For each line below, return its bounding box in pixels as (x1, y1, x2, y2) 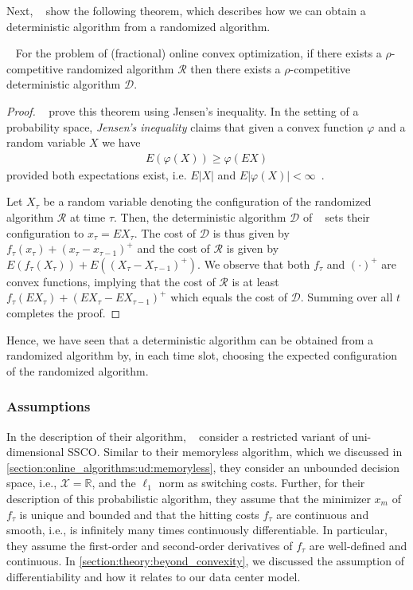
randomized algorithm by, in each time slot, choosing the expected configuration (6, 347, 398, 364)
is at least (232, 273, 279, 289)
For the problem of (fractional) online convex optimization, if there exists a (15, 45, 382, 61)
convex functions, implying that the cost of (6, 273, 216, 289)
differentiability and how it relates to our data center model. (6, 568, 301, 584)
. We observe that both (197, 255, 310, 272)
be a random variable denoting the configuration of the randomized (43, 193, 372, 210)
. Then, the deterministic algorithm (114, 208, 286, 225)
